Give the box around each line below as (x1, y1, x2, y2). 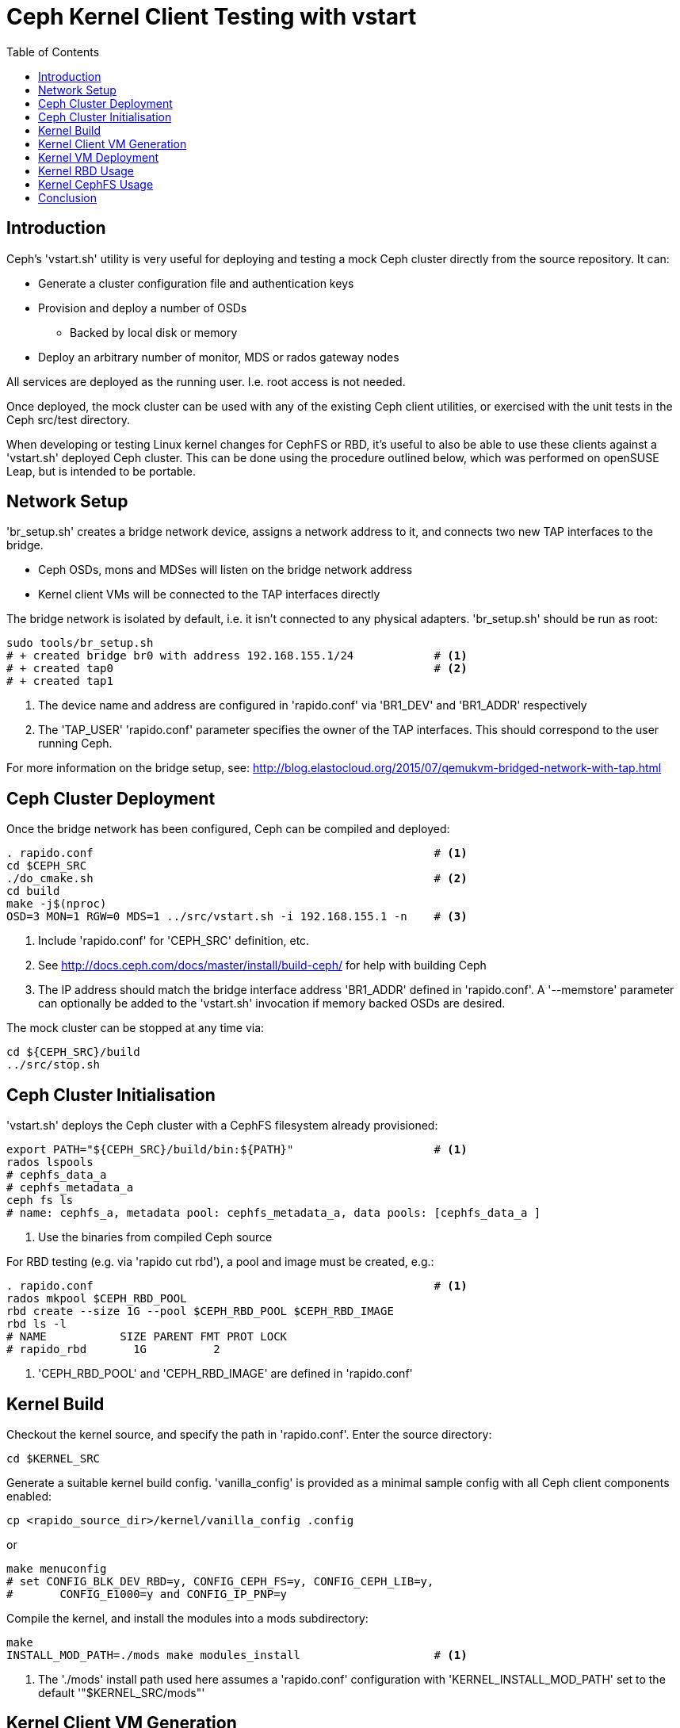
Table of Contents (6, 44, 100, 59)
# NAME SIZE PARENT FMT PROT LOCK (6, 1330, 288, 1344)
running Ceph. (38, 736, 113, 751)
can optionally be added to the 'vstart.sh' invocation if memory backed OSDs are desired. (38, 996, 506, 1011)
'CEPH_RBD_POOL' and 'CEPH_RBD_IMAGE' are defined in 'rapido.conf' (38, 1367, 413, 1381)
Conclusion (38, 190, 97, 205)
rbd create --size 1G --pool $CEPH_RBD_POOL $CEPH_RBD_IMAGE (6, 1305, 394, 1318)
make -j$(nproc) (6, 897, 107, 911)
